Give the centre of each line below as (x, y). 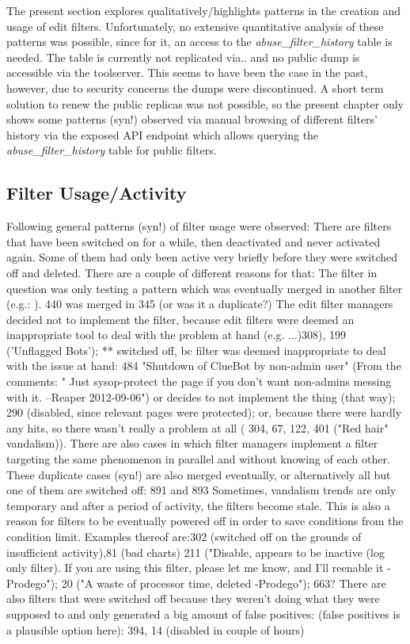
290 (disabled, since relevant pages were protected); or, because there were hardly (204, 412)
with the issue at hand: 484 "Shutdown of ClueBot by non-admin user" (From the (204, 366)
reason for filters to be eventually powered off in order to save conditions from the (205, 521)
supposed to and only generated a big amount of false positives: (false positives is (203, 614)
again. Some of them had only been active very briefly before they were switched (202, 257)
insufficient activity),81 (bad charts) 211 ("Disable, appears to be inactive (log (196, 552)
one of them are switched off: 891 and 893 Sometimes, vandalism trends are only (201, 490)
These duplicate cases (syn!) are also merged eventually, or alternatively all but (199, 474)
